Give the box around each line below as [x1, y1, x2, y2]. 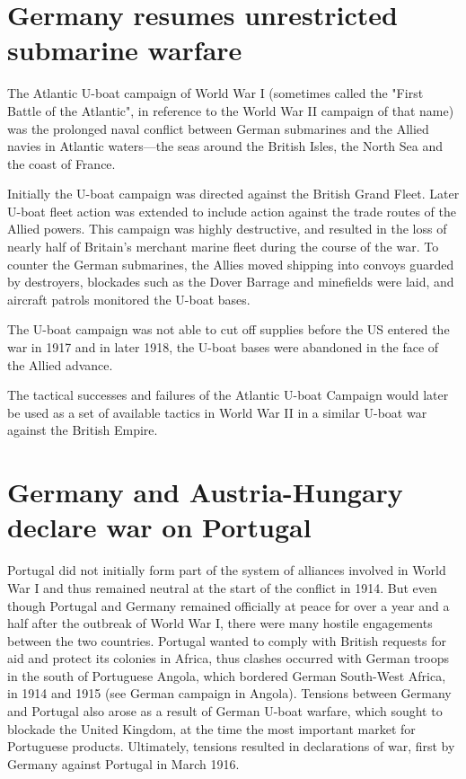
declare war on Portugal [7, 509, 312, 545]
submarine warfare [7, 31, 242, 68]
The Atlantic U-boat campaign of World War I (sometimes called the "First [7, 84, 424, 102]
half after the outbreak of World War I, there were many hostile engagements [7, 614, 433, 633]
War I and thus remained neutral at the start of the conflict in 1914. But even [7, 578, 437, 597]
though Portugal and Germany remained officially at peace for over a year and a [7, 596, 450, 615]
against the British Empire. [7, 420, 158, 439]
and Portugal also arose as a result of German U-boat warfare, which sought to [7, 702, 443, 721]
